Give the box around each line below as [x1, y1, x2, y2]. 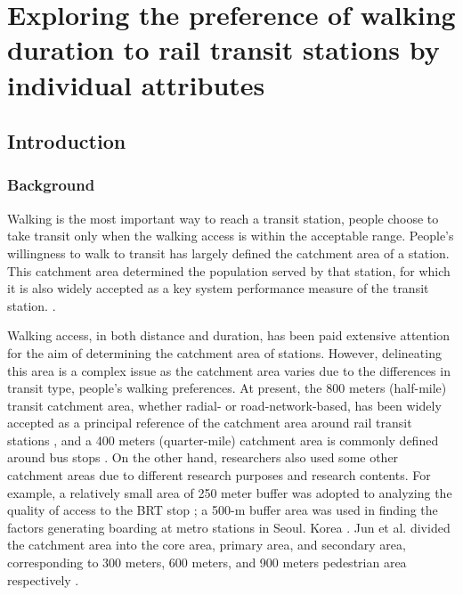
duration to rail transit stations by [7, 31, 440, 68]
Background [7, 174, 95, 196]
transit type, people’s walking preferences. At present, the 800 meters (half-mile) [7, 379, 447, 397]
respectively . [7, 570, 79, 589]
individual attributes [7, 66, 265, 102]
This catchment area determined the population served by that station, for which [7, 261, 451, 280]
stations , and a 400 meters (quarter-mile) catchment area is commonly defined [7, 430, 439, 449]
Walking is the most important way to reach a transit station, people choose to [7, 208, 439, 227]
